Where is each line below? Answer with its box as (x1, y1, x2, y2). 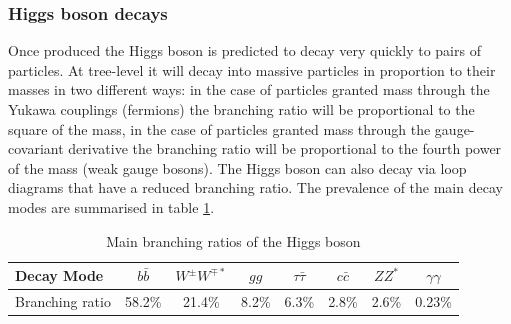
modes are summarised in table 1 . (8, 196, 215, 217)
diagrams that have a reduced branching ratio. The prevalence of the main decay (8, 177, 503, 198)
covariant (8, 138, 64, 159)
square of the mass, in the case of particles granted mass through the (8, 118, 431, 139)
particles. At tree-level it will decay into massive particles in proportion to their (8, 59, 496, 80)
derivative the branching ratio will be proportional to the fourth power (68, 138, 502, 159)
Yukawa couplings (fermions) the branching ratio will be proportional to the (8, 99, 475, 119)
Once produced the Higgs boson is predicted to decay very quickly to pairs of (8, 40, 481, 61)
